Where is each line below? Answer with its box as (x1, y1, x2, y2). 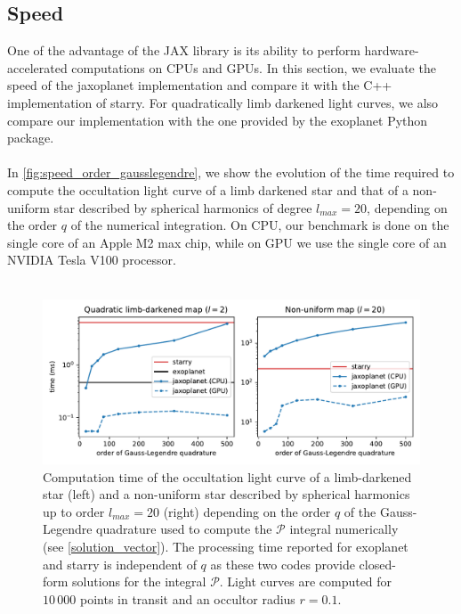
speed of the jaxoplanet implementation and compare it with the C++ (7, 76, 392, 94)
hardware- (364, 41, 419, 60)
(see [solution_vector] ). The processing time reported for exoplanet (43, 536, 408, 555)
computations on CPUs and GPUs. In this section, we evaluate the (71, 58, 436, 77)
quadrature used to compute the (96, 520, 272, 538)
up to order (43, 502, 105, 520)
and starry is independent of (43, 554, 197, 573)
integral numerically (289, 520, 399, 538)
